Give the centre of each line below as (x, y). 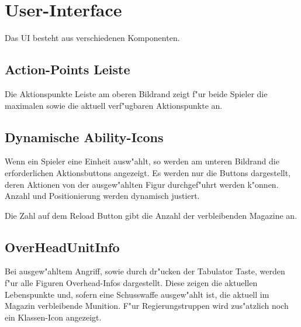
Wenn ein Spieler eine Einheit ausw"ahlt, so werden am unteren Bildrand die (142, 161)
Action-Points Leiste (68, 69)
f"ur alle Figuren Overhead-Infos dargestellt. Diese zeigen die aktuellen (131, 283)
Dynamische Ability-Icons (84, 137)
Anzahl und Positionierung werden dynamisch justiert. (102, 196)
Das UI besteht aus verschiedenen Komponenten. (92, 38)
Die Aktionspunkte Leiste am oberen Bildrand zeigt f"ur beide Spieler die (136, 93)
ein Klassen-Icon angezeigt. (53, 317)
